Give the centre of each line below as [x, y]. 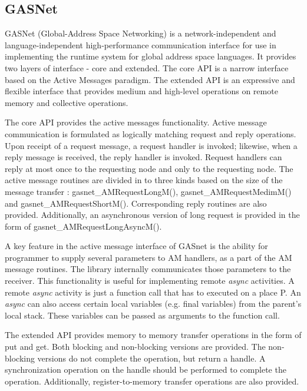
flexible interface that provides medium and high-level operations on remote [141, 91]
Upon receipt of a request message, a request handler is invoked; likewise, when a [151, 145]
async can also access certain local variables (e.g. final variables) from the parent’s [153, 304]
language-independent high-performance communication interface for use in [141, 44]
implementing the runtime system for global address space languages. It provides [151, 56]
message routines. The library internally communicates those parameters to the [148, 269]
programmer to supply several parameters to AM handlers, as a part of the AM [148, 257]
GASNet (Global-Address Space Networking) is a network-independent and [141, 33]
